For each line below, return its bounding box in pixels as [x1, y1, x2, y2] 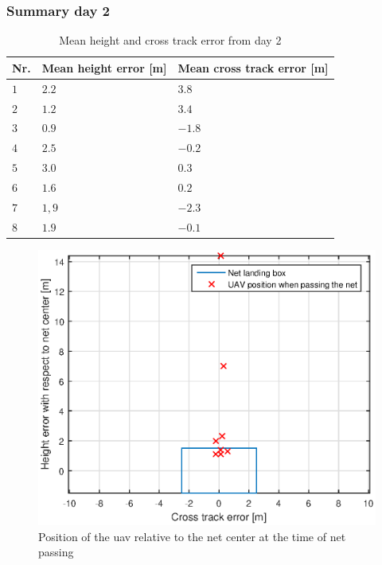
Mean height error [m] [41, 59, 167, 76]
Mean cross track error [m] [177, 59, 329, 76]
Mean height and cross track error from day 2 [59, 32, 282, 49]
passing [38, 544, 74, 560]
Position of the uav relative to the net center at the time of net [38, 528, 346, 544]
